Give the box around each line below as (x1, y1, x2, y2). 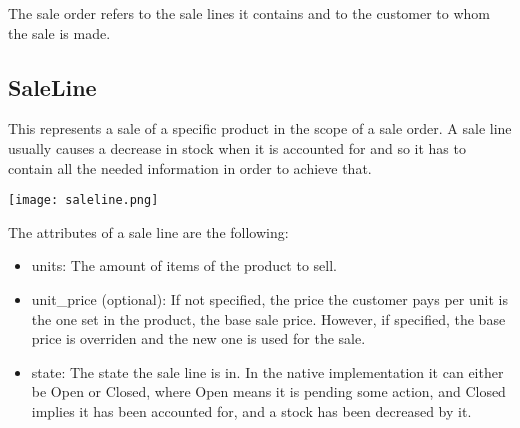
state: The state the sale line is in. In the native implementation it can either (31, 361, 504, 382)
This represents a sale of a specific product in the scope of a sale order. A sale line (8, 118, 512, 139)
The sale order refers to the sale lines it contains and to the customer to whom (8, 3, 491, 23)
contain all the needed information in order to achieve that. (8, 157, 372, 178)
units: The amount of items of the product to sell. (31, 255, 337, 276)
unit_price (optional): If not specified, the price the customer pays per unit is (31, 289, 508, 310)
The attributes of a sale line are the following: (8, 221, 289, 242)
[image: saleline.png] (8, 193, 159, 208)
